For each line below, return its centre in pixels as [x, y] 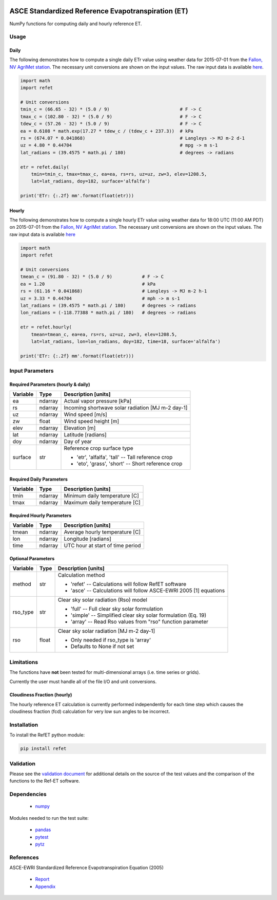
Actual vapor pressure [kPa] [98, 401]
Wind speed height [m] [92, 421]
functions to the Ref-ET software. [45, 781]
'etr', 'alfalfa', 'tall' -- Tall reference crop [125, 457]
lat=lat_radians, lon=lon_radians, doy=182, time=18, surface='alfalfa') [126, 341]
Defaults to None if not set [102, 647]
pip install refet [43, 749]
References [24, 857]
